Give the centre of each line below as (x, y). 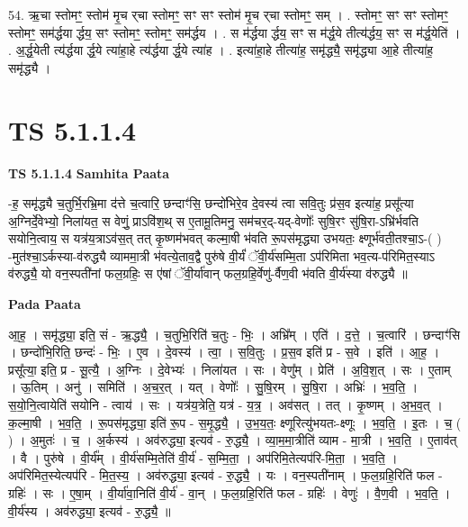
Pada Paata (45, 304)
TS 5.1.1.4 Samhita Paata (89, 173)
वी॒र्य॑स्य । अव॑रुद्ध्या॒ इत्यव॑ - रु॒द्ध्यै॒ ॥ (90, 510)
